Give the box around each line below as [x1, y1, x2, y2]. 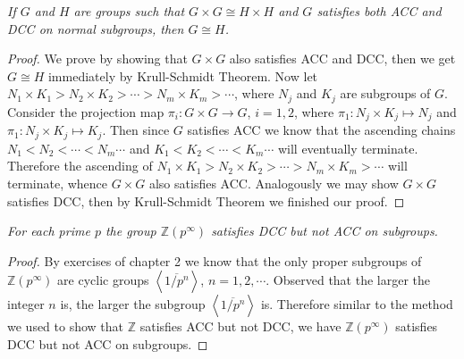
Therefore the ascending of [7, 156, 153, 175]
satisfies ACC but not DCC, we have [139, 317, 342, 336]
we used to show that [7, 317, 124, 336]
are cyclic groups [57, 271, 149, 289]
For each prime [7, 221, 90, 240]
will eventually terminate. [277, 138, 418, 157]
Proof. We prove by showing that [7, 49, 188, 68]
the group [105, 221, 156, 240]
